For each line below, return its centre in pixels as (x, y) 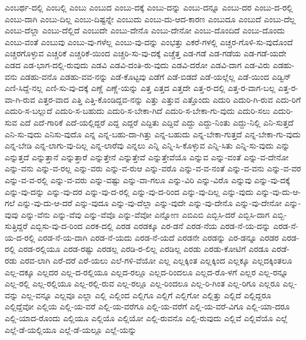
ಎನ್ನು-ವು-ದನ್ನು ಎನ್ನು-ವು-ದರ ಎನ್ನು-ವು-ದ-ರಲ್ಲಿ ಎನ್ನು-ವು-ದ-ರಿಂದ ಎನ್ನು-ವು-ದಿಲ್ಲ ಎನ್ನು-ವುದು (129, 191)
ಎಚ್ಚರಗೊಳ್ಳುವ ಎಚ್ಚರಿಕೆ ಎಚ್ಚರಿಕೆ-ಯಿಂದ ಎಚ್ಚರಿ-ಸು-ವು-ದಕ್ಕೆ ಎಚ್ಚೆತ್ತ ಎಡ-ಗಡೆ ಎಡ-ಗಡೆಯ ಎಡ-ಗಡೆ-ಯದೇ (146, 53)
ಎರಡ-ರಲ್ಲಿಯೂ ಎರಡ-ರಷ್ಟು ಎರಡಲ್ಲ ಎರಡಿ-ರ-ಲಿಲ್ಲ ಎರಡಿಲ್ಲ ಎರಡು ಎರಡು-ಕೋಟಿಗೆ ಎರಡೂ (143, 249)
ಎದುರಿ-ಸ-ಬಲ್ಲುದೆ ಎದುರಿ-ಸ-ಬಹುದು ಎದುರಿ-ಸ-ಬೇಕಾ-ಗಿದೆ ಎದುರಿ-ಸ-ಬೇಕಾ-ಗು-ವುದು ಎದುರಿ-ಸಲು (138, 111)
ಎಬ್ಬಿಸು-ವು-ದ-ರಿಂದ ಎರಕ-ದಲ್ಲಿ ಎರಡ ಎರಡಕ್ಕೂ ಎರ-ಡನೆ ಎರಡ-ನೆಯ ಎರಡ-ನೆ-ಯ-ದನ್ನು (150, 226)
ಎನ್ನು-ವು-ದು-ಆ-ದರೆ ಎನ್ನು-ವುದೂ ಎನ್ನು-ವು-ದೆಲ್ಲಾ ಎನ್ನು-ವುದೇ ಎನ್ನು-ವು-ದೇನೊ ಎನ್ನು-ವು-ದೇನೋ (149, 203)
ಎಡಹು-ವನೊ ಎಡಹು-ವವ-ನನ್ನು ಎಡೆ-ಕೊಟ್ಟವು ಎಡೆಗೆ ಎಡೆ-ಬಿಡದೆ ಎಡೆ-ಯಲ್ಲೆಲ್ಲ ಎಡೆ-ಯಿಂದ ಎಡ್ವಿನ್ (155, 76)
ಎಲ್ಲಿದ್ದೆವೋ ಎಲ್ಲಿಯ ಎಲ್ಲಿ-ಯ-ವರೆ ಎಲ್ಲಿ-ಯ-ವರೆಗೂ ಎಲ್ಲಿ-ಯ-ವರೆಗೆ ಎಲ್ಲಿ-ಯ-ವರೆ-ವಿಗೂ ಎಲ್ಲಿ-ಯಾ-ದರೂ (147, 306)
